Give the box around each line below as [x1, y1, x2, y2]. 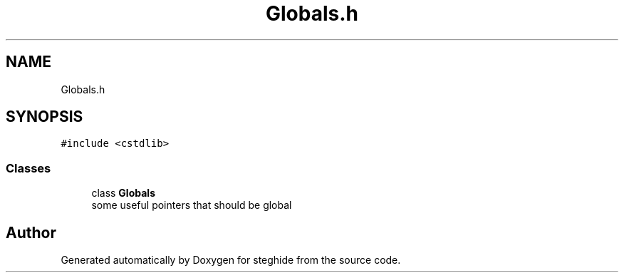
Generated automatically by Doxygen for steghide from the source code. [61, 254, 401, 267]
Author [6, 223, 56, 242]
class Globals [91, 187, 155, 200]
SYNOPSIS [6, 108, 83, 126]
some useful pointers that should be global [91, 199, 292, 212]
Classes [6, 160, 51, 175]
